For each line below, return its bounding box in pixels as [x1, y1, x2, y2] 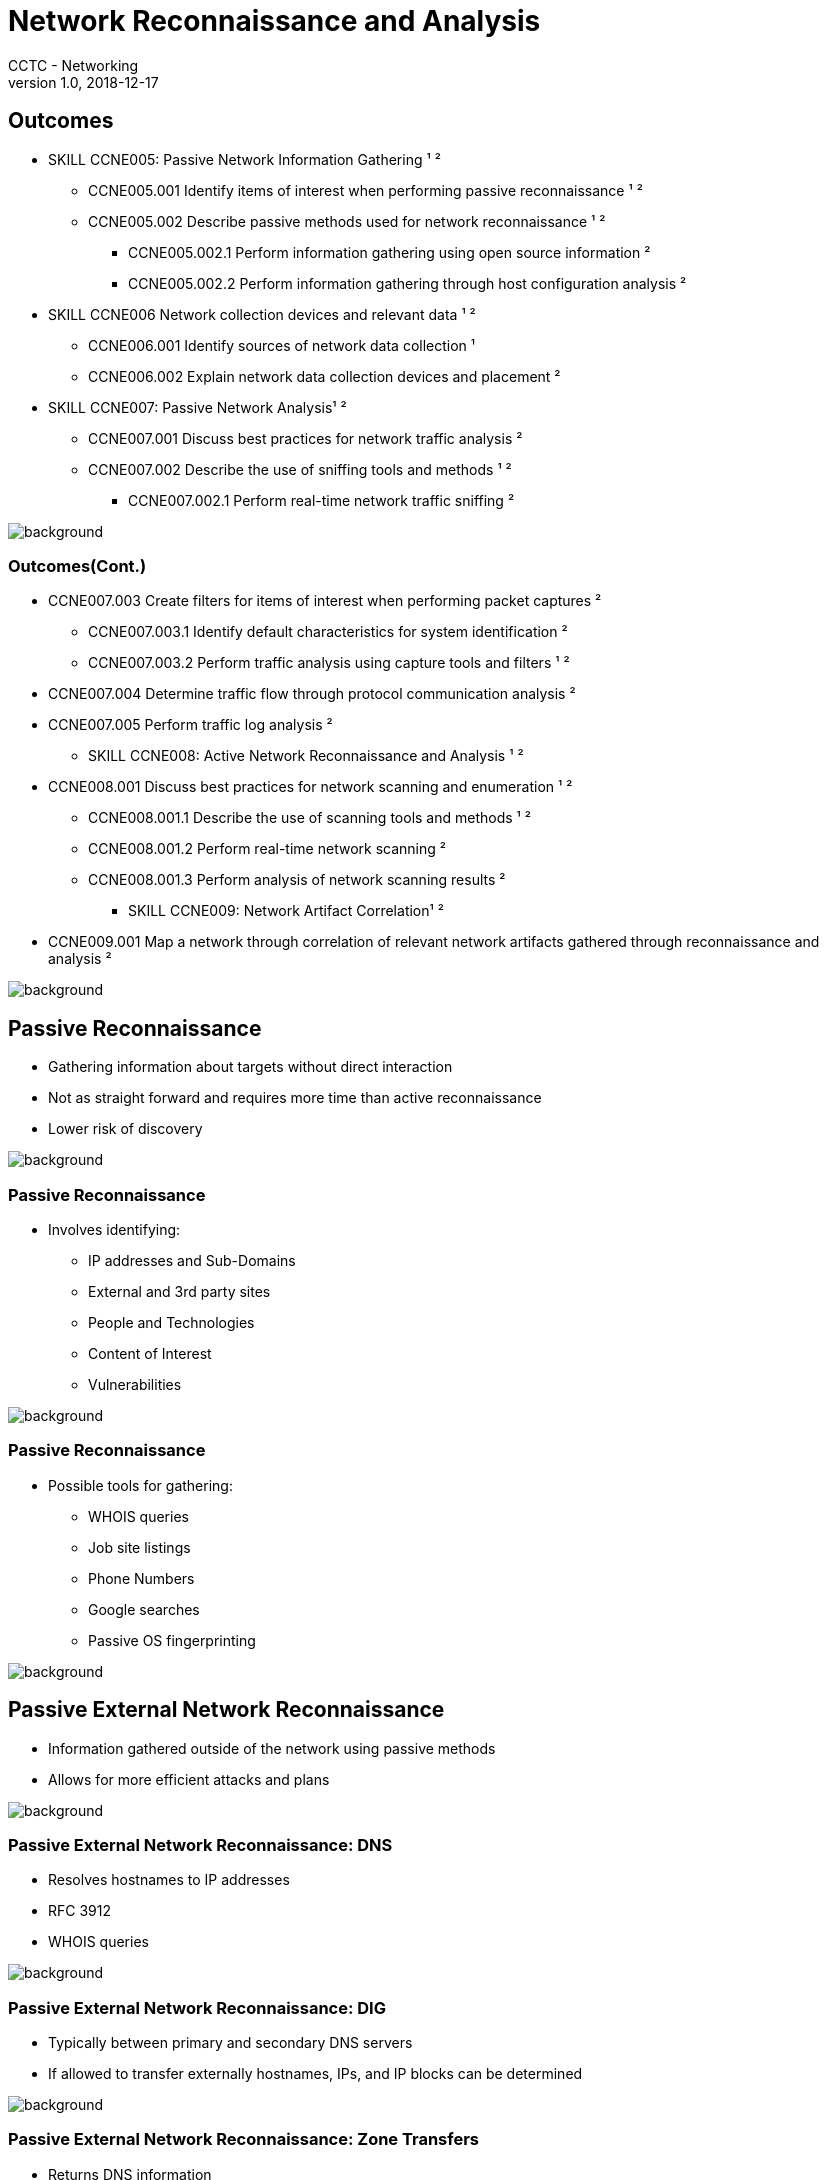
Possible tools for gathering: [48, 1476, 233, 1494]
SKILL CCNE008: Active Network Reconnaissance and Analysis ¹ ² [88, 747, 524, 765]
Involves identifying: [48, 1220, 181, 1238]
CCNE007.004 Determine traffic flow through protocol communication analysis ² [48, 685, 576, 703]
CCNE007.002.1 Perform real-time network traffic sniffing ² [128, 491, 515, 509]
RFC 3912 [48, 1902, 111, 1920]
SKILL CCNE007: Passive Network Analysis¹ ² [48, 398, 347, 416]
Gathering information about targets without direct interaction [48, 1058, 453, 1076]
